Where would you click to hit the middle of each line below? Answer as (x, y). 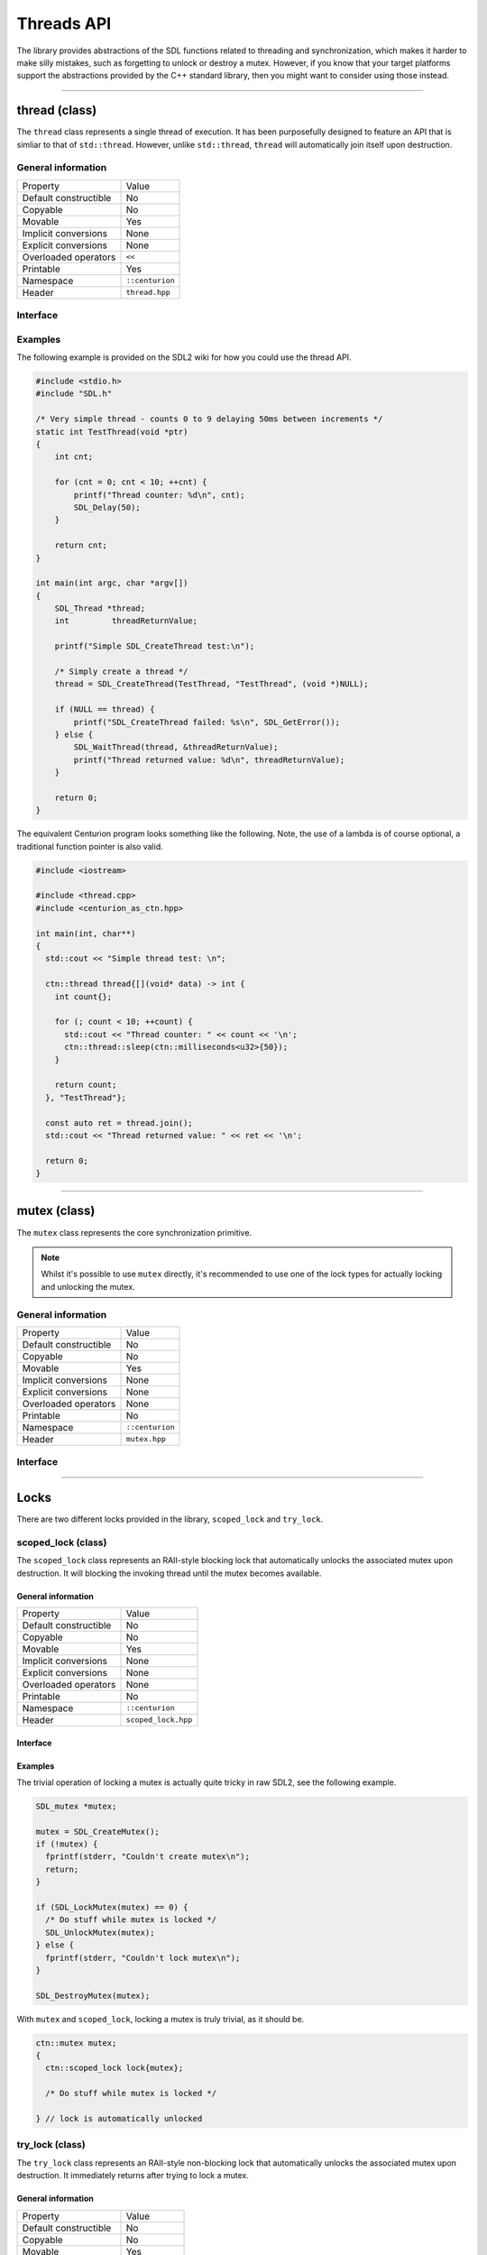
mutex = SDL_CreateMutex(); (97, 1832)
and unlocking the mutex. (88, 1286)
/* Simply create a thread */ (121, 672)
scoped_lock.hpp (159, 1720)
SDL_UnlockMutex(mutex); (100, 1932)
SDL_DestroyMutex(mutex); (93, 1995)
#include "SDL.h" (74, 394)
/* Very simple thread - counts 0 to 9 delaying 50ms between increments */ (209, 419)
